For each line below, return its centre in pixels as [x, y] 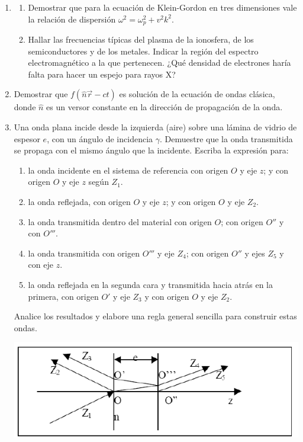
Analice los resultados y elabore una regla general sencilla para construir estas [155, 316]
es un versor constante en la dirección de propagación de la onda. [165, 107]
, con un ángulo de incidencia [100, 138]
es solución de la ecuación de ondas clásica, [197, 94]
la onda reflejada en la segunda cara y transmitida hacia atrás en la [150, 284]
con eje [41, 265]
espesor [27, 138]
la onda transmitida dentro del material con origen [120, 221]
